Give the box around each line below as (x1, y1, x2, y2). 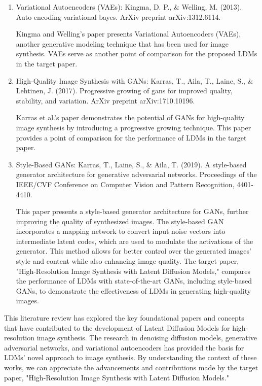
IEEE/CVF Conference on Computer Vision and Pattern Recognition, (16, 179, 235, 189)
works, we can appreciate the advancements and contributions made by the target (4, 362, 258, 372)
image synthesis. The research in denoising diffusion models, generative (36, 332, 257, 343)
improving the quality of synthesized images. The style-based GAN (16, 216, 224, 226)
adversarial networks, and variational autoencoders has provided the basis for (4, 342, 244, 353)
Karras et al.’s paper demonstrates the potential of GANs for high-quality (16, 112, 245, 123)
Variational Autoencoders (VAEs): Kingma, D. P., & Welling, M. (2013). (16, 2, 242, 12)
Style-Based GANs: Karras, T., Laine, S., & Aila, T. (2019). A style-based (16, 159, 247, 169)
